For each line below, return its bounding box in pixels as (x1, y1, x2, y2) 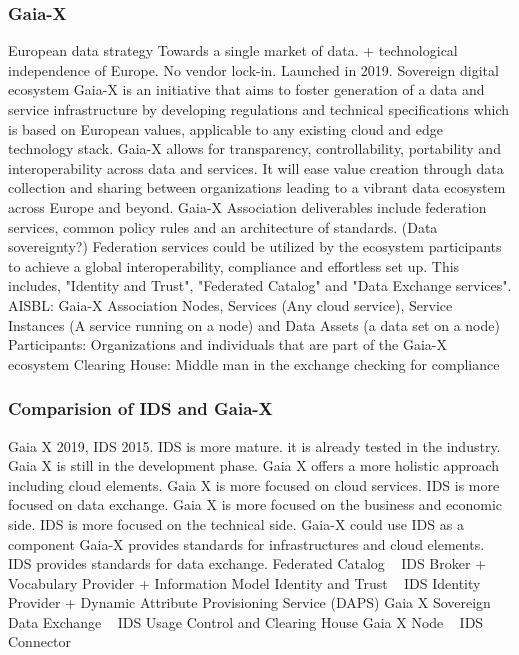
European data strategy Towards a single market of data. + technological (8, 40, 458, 61)
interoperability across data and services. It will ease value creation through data (8, 157, 504, 178)
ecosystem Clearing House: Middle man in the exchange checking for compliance (8, 353, 500, 374)
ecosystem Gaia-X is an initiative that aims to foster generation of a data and (8, 79, 485, 100)
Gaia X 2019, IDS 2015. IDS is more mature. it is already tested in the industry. (8, 435, 501, 456)
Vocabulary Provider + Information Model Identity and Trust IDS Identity (8, 572, 481, 593)
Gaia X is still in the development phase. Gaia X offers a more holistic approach (8, 455, 500, 476)
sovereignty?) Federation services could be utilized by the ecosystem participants (8, 236, 502, 257)
